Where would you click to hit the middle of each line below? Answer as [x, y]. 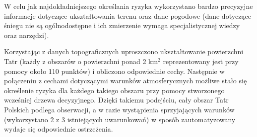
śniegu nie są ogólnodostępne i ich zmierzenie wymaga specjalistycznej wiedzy [122, 25]
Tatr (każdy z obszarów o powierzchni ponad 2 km [81, 61]
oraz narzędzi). [27, 35]
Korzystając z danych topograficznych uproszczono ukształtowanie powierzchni [124, 51]
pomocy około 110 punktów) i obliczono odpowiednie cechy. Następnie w [114, 71]
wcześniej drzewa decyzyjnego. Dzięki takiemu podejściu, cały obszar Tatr [116, 100]
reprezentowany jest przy [201, 61]
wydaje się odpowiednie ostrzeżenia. [59, 129]
